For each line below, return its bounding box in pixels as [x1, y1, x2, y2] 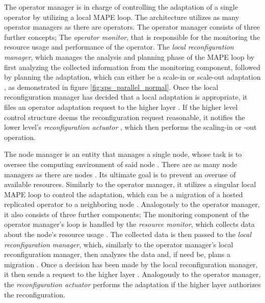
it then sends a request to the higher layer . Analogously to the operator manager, [4, 269, 261, 279]
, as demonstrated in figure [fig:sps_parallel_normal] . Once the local [4, 81, 219, 92]
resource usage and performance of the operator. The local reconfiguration [4, 41, 234, 52]
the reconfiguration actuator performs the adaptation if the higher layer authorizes [4, 279, 261, 290]
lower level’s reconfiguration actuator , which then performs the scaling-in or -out [4, 122, 257, 132]
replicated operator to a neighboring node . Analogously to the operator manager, [4, 199, 260, 209]
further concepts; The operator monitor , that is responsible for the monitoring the [4, 31, 260, 42]
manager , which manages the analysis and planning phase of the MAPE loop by [4, 51, 255, 62]
